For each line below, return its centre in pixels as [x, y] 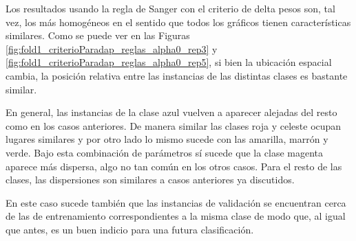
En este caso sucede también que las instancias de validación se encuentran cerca [176, 202]
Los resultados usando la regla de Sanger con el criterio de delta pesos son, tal [170, 8]
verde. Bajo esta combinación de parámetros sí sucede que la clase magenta [165, 152]
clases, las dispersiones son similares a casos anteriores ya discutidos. [150, 180]
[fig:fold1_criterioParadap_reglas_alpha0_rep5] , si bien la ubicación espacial [169, 62]
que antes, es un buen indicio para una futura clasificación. [130, 229]
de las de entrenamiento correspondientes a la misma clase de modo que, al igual [176, 216]
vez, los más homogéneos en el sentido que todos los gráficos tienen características [178, 22]
